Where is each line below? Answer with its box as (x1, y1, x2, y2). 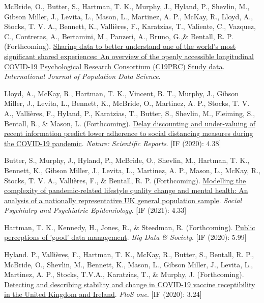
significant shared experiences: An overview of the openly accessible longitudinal (4, 50, 254, 61)
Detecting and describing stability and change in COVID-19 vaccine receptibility (4, 279, 255, 289)
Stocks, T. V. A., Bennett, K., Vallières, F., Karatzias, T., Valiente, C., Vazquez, (4, 21, 256, 32)
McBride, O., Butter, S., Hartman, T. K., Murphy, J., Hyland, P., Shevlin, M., (4, 1, 250, 11)
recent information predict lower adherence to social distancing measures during (4, 128, 253, 139)
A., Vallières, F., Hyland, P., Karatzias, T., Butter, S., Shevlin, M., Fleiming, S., (4, 107, 255, 118)
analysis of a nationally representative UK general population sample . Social (4, 195, 242, 205)
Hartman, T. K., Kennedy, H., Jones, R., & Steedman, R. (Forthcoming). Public (4, 222, 255, 232)
